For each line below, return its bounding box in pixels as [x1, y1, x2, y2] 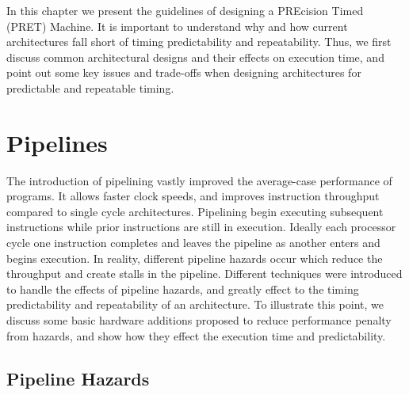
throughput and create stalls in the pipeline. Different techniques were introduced [6, 265, 403, 282]
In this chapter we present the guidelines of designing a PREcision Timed [6, 2, 364, 18]
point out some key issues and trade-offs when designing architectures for [6, 64, 361, 81]
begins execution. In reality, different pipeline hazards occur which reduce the [6, 249, 383, 266]
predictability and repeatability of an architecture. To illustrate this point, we [6, 296, 384, 313]
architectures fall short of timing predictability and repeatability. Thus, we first [6, 33, 392, 50]
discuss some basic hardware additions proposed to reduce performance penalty [6, 312, 392, 329]
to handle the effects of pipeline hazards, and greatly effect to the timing [6, 280, 359, 297]
